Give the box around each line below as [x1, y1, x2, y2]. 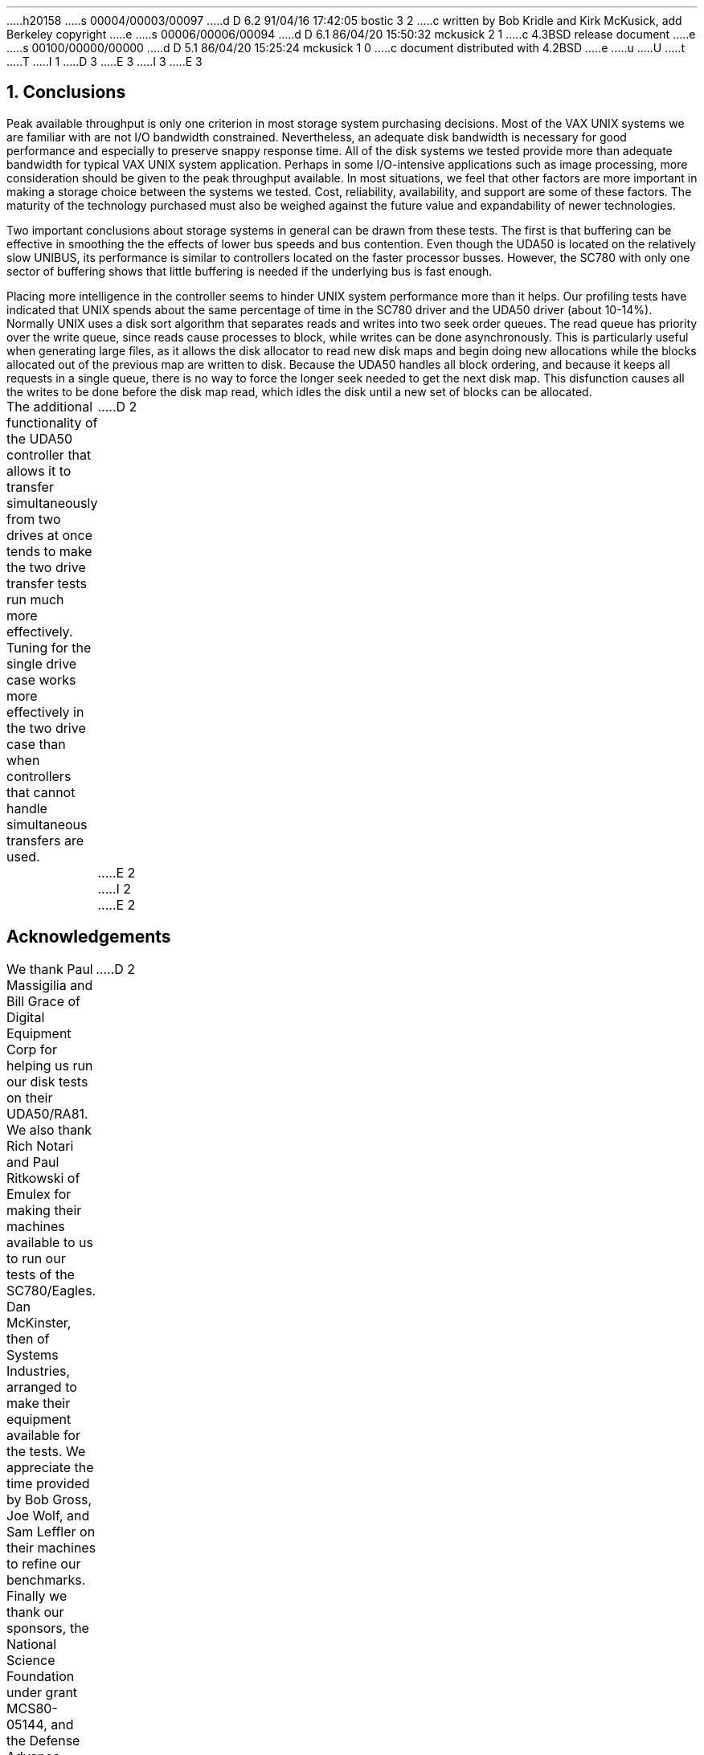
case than [6, 735, 66, 752]
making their [6, 1201, 82, 1218]
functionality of [6, 414, 98, 431]
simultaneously [6, 494, 98, 511]
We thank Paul [6, 960, 93, 977]
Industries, [6, 1362, 71, 1379]
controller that [6, 446, 92, 463]
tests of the [6, 1266, 75, 1282]
